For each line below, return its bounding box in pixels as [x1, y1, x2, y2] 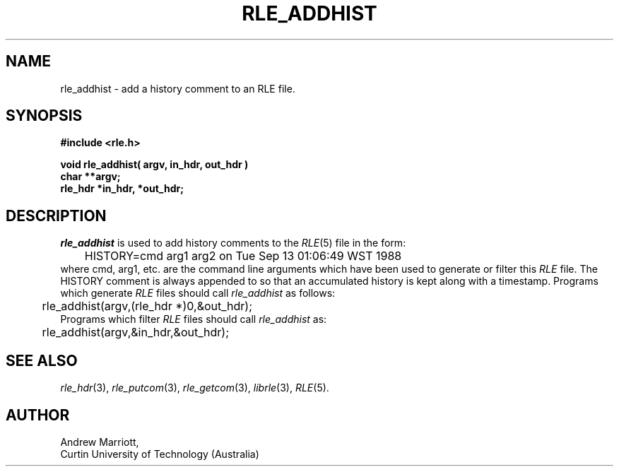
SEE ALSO [6, 351, 78, 370]
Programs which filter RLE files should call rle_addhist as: [60, 313, 327, 326]
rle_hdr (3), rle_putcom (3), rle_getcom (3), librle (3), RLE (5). [60, 382, 329, 394]
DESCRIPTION [6, 206, 107, 225]
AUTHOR [6, 406, 70, 424]
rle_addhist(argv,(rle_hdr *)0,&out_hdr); [42, 299, 253, 314]
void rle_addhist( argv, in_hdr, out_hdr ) [60, 158, 249, 171]
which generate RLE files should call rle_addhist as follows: [60, 287, 336, 300]
